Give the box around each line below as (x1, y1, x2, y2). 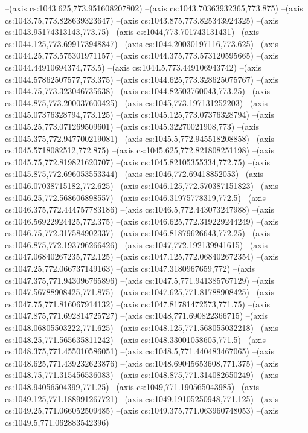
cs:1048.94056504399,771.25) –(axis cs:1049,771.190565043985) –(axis (5, 380, 260, 393)
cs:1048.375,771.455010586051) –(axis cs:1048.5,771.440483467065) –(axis (5, 345, 274, 358)
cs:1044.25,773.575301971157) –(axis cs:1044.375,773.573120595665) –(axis (5, 49, 278, 62)
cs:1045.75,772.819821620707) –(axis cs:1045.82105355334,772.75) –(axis (5, 155, 270, 168)
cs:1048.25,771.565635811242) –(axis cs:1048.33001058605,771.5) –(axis (5, 333, 266, 345)
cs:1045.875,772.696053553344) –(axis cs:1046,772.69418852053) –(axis (5, 167, 264, 180)
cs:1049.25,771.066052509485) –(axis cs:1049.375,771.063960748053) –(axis (5, 404, 278, 417)
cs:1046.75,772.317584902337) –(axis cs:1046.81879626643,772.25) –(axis (5, 226, 270, 239)
